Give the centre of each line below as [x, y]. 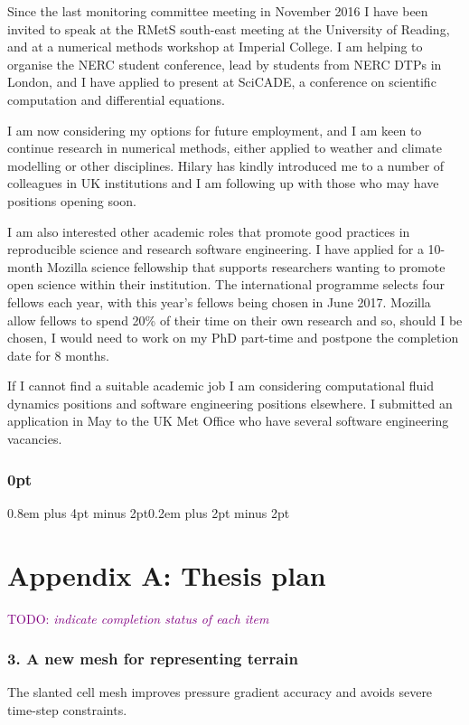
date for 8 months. [58, 355]
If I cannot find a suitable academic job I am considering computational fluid [220, 386]
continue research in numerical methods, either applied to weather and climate [225, 148]
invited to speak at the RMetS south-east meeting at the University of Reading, [229, 28]
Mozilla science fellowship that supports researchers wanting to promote [246, 266]
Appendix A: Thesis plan [167, 574]
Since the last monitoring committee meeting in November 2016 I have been [218, 11]
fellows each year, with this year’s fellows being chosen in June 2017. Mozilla [219, 301]
